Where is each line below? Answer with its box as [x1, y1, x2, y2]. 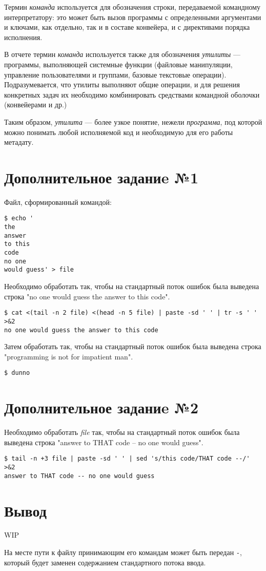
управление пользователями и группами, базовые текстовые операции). [4, 69, 227, 80]
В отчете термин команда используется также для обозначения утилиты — [4, 49, 240, 60]
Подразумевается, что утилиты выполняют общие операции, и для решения [4, 79, 240, 90]
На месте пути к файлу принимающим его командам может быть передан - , [4, 547, 242, 558]
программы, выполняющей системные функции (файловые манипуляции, [4, 59, 233, 69]
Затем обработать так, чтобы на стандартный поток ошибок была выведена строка [4, 341, 261, 352]
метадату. [4, 137, 34, 147]
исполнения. [4, 31, 43, 42]
